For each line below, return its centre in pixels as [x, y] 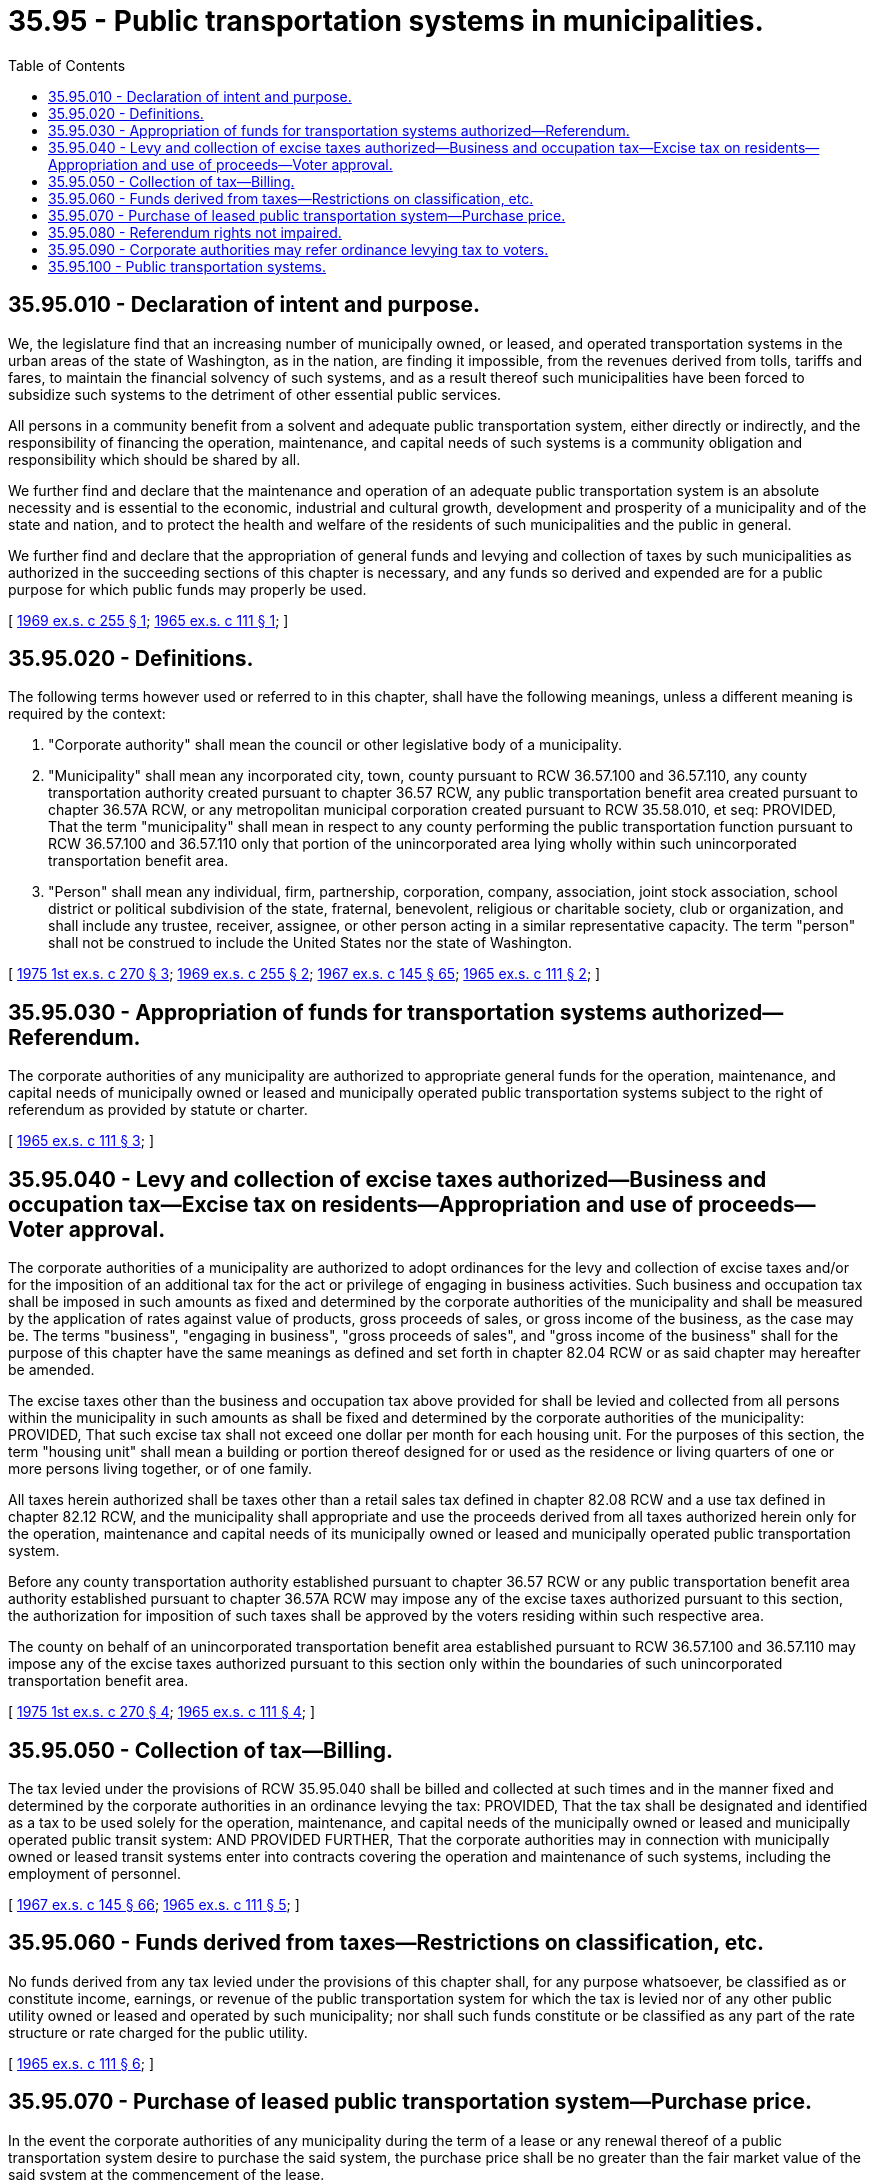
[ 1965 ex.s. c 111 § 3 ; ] [81, 1141]
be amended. [51, 1370]
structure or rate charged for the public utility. [158, 2032]
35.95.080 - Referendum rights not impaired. [195, 232]
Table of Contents [67, 65]
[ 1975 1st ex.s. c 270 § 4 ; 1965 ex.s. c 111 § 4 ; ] [162, 1712]
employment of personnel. [95, 1873]
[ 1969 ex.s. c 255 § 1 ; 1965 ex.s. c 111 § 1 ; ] [148, 620]
